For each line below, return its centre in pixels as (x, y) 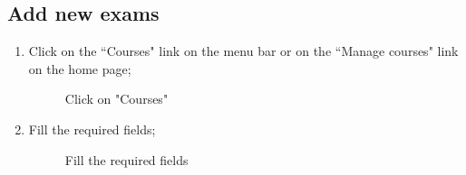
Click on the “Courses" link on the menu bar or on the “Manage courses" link (243, 51)
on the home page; (80, 68)
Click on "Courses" (116, 99)
